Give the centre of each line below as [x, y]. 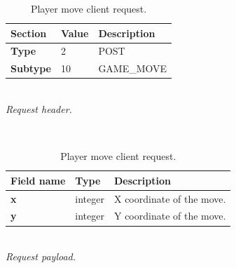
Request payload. [41, 256]
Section [29, 33]
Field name [38, 180]
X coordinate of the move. [170, 198]
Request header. [39, 108]
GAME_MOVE [133, 68]
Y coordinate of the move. [170, 216]
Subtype [31, 68]
